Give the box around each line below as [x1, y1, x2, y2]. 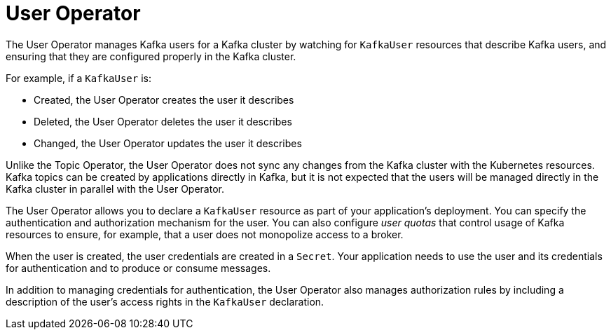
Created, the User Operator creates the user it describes [34, 93, 294, 106]
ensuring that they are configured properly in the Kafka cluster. [6, 50, 296, 62]
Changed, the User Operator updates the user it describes [34, 137, 302, 149]
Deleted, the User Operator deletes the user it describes [34, 115, 292, 128]
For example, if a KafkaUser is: [6, 71, 151, 84]
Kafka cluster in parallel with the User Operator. [6, 182, 224, 195]
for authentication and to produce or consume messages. [6, 261, 271, 274]
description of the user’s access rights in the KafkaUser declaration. [6, 295, 324, 308]
